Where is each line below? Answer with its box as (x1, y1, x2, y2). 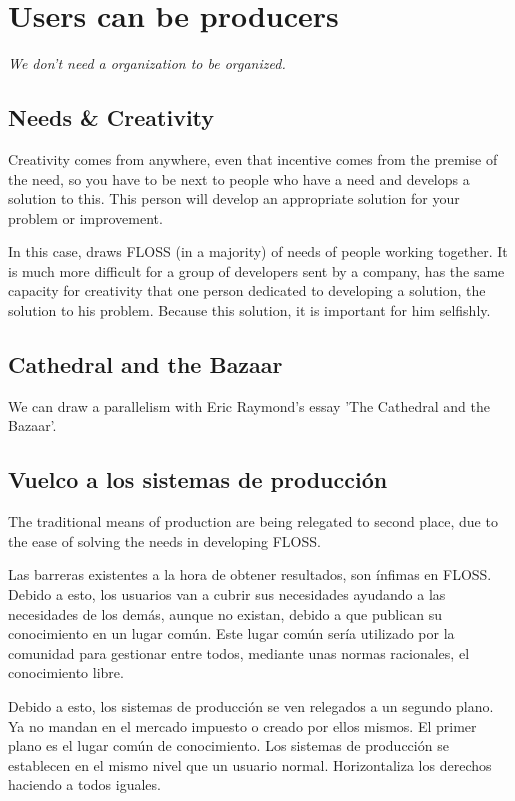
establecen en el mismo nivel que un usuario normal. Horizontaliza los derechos (8, 754, 492, 775)
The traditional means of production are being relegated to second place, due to (8, 511, 498, 532)
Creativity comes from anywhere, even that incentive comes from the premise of (8, 148, 498, 169)
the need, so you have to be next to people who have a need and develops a (8, 168, 470, 189)
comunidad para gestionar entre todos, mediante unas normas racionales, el (8, 642, 470, 663)
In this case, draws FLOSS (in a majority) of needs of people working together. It (8, 241, 508, 262)
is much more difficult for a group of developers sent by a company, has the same (8, 260, 505, 281)
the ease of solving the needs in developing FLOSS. (8, 530, 321, 551)
